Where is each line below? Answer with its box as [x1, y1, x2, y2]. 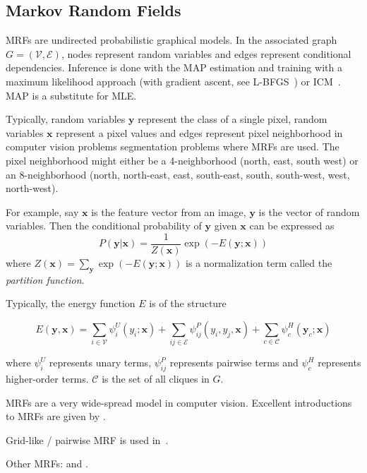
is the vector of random [258, 204, 360, 219]
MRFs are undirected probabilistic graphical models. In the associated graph [6, 32, 337, 47]
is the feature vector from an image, [91, 204, 246, 219]
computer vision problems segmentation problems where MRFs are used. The [6, 139, 339, 154]
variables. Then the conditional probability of [6, 218, 202, 233]
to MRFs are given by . [6, 409, 106, 424]
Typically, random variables [6, 112, 126, 126]
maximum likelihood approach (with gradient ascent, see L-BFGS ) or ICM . [6, 73, 341, 88]
